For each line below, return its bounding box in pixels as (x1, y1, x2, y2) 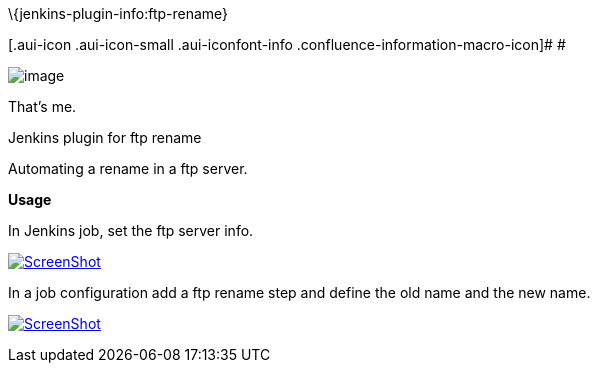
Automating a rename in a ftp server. (8, 160, 248, 177)
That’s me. (8, 98, 77, 115)
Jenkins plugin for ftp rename (8, 129, 202, 146)
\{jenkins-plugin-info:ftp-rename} (8, 5, 229, 22)
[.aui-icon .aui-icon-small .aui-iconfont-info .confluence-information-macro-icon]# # (8, 36, 566, 53)
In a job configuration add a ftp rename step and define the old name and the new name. (8, 284, 591, 301)
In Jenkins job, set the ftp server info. (8, 222, 254, 239)
